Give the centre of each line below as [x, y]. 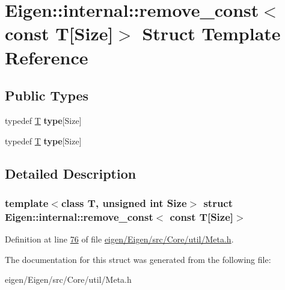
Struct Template [211, 33]
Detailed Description [71, 173]
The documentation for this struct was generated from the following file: [138, 259]
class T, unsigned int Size [124, 202]
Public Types [47, 95]
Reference [47, 57]
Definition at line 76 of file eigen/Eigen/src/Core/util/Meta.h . [119, 239]
